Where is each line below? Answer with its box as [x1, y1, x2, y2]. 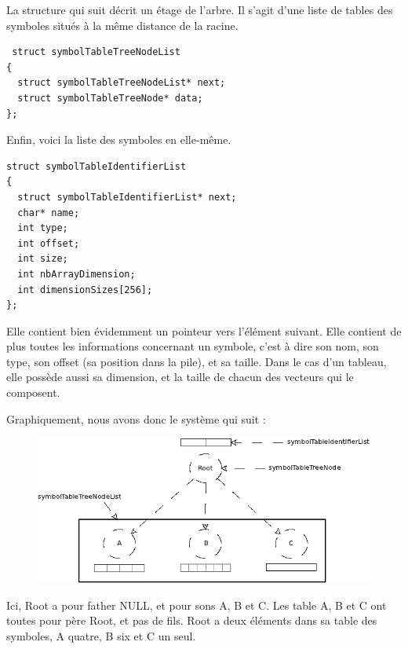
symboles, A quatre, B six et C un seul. [6, 628, 196, 644]
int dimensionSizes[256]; [17, 284, 153, 295]
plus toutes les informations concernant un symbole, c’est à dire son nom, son [6, 338, 379, 354]
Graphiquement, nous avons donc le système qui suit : [6, 410, 266, 427]
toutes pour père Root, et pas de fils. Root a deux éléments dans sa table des [6, 612, 377, 629]
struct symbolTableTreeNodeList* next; [17, 77, 226, 89]
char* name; [17, 207, 80, 218]
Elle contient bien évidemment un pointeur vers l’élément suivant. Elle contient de [6, 322, 402, 339]
